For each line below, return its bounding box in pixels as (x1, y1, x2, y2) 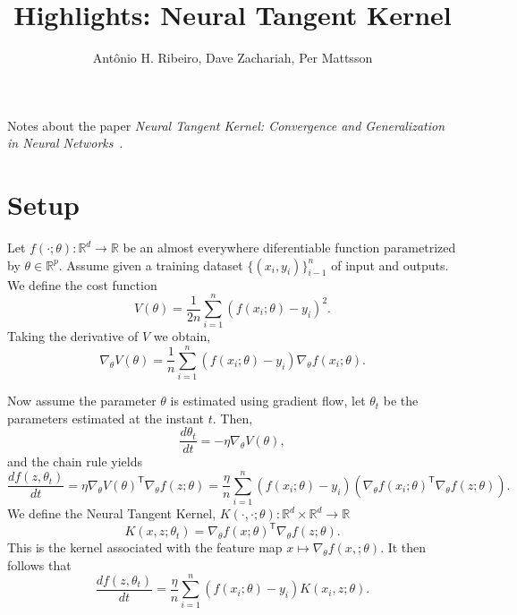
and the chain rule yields (7, 452, 143, 471)
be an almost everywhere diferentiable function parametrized (123, 238, 456, 257)
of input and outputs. (331, 255, 449, 274)
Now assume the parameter (7, 391, 157, 410)
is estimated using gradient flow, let (170, 391, 366, 410)
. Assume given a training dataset (58, 255, 243, 274)
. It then (380, 538, 427, 557)
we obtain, (153, 327, 211, 346)
